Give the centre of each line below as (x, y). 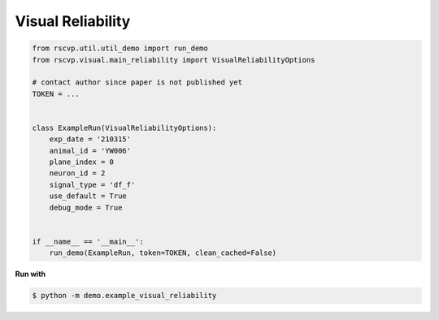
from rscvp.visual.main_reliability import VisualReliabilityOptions (174, 60)
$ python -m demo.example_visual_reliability (124, 296)
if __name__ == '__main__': (88, 241)
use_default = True (88, 196)
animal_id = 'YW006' (90, 151)
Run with (30, 274)
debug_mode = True (86, 208)
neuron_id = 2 (77, 173)
